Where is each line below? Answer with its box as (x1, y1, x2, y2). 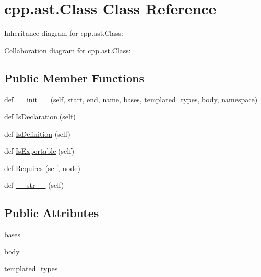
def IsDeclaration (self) (4, 111, 76, 122)
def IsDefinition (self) (4, 128, 70, 139)
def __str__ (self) (4, 180, 64, 190)
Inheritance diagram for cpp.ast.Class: (4, 28, 123, 38)
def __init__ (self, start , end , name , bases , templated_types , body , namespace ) (4, 94, 258, 104)
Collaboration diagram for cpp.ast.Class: (4, 45, 131, 55)
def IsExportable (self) (4, 145, 75, 156)
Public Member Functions (4, 70, 144, 86)
